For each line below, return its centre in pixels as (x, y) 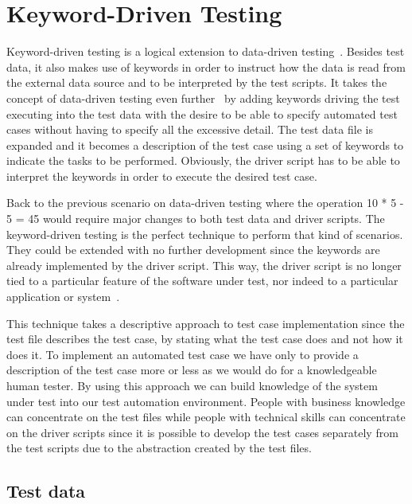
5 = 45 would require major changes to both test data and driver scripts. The (196, 219)
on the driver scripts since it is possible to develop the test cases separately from (202, 432)
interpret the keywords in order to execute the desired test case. (162, 176)
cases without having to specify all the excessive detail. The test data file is (190, 129)
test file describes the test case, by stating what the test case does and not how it (205, 339)
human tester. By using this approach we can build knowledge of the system (192, 385)
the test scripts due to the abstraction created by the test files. (159, 448)
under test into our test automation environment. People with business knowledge (206, 401)
